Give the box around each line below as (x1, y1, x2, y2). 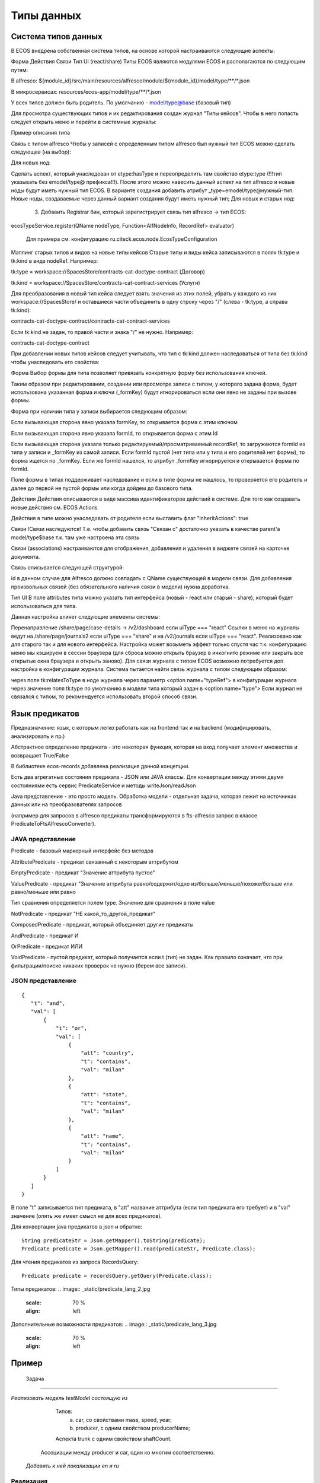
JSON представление (11, 976, 77, 985)
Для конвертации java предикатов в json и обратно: (11, 1223, 142, 1230)
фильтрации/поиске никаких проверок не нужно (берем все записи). (11, 962, 187, 969)
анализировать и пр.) (11, 733, 65, 740)
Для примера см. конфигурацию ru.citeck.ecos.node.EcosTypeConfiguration (25, 236, 217, 243)
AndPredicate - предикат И (11, 932, 79, 939)
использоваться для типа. (11, 602, 77, 609)
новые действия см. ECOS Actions (11, 504, 98, 511)
